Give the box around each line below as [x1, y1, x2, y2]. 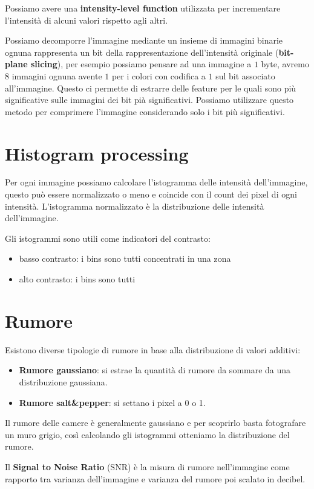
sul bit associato [215, 69, 275, 82]
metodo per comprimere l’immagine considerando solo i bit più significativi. [5, 105, 285, 118]
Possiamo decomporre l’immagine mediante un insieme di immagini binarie [5, 34, 283, 47]
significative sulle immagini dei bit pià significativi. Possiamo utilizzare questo [5, 93, 294, 106]
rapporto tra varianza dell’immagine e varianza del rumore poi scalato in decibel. [5, 472, 306, 485]
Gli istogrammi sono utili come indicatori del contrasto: [5, 231, 211, 244]
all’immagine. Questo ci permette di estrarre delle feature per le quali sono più [5, 81, 296, 94]
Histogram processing [5, 141, 189, 165]
